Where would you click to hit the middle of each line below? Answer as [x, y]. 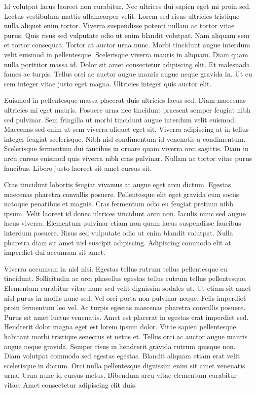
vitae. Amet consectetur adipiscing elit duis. [71, 384]
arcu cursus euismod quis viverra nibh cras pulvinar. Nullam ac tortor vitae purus [128, 158]
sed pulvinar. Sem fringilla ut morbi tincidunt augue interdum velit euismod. [120, 119]
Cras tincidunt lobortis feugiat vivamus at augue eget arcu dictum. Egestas [118, 184]
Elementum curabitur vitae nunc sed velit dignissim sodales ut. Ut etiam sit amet [128, 288]
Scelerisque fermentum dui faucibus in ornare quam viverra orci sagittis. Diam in [126, 148]
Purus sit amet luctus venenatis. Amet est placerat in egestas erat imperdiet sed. [126, 317]
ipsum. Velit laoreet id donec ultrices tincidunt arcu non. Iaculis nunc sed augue [125, 213]
